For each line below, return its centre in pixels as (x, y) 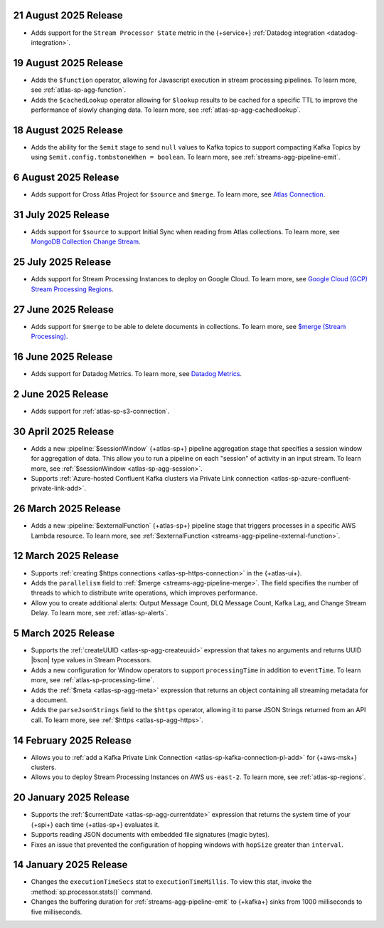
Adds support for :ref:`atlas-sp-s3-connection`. (100, 411)
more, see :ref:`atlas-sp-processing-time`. (92, 680)
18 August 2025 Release (68, 130)
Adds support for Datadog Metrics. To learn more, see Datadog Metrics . (136, 373)
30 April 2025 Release (64, 431)
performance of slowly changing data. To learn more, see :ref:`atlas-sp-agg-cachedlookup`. (166, 110)
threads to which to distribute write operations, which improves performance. (144, 593)
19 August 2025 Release (68, 63)
